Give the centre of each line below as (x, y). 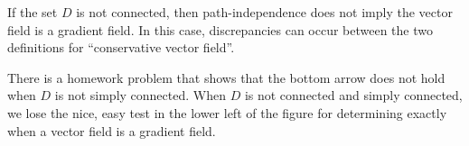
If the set (33, 12)
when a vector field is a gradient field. (112, 130)
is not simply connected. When (140, 95)
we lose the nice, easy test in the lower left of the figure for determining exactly (227, 112)
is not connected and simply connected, (353, 95)
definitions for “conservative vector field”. (121, 47)
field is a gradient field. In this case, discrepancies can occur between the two (220, 29)
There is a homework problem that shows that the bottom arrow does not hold (226, 77)
